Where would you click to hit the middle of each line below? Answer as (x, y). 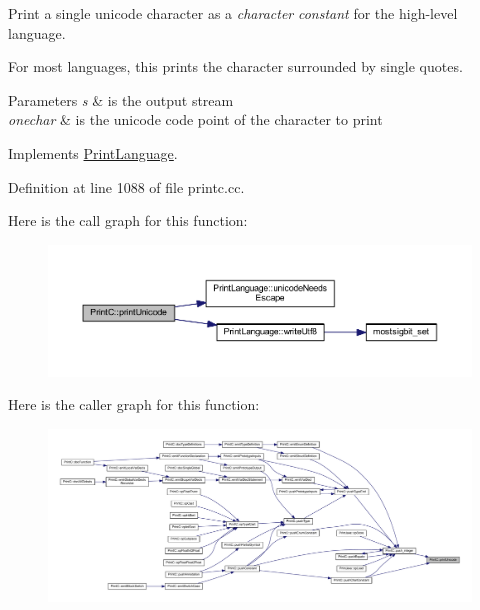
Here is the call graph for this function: (128, 220)
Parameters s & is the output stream (121, 99)
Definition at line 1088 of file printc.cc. (126, 186)
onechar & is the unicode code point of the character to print (195, 119)
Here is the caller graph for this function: (134, 404)
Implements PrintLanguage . (93, 152)
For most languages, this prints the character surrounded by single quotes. (235, 66)
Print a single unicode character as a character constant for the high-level (233, 13)
